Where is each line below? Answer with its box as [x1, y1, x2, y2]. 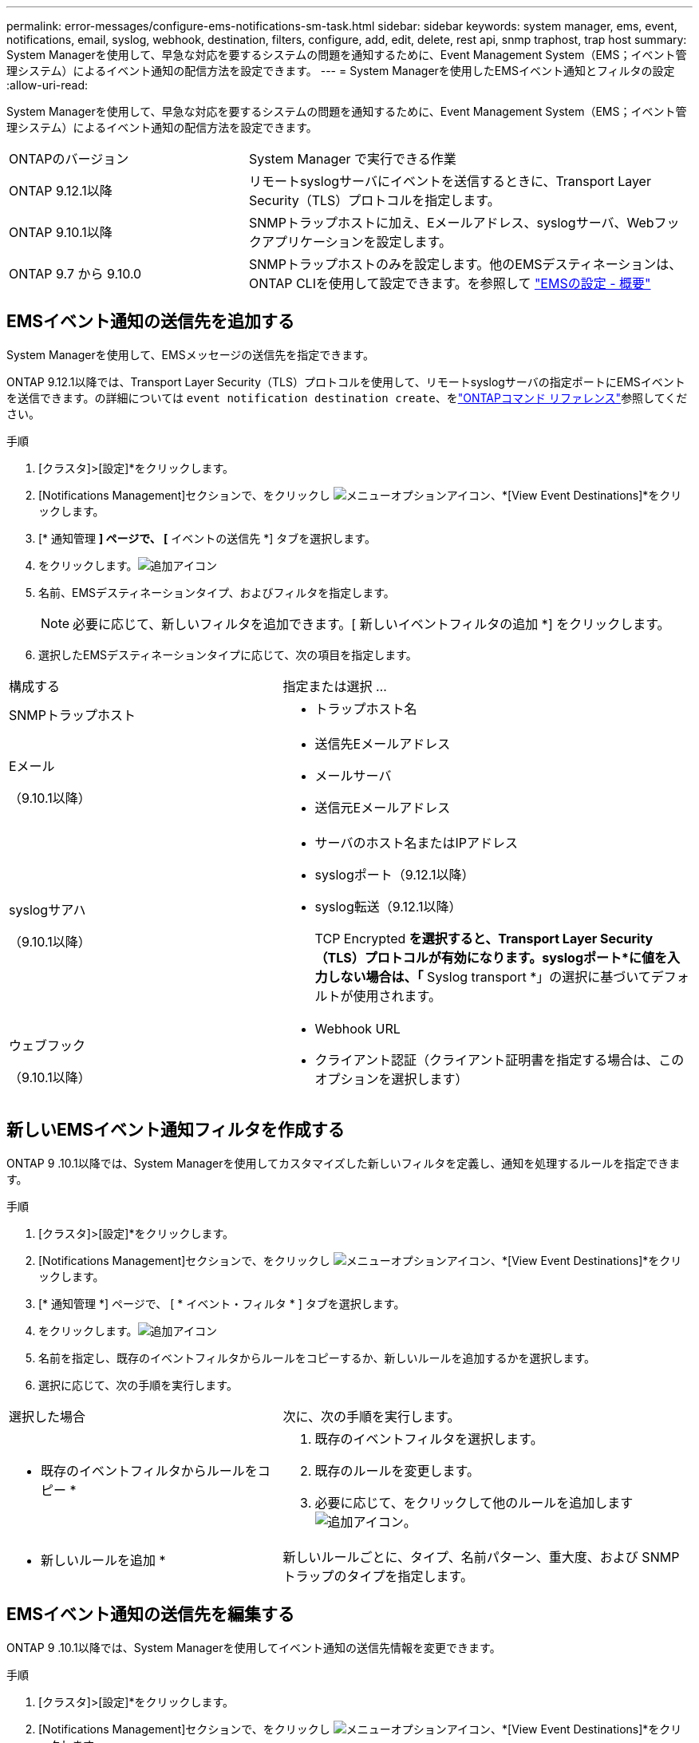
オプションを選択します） [314, 1070, 468, 1087]
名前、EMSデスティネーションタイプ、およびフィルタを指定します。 [38, 585, 395, 599]
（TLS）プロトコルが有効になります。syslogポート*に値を [314, 949, 667, 966]
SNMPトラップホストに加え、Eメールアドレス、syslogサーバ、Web [248, 215, 654, 231]
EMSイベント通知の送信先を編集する [6, 1604, 295, 1625]
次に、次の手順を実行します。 [282, 1408, 460, 1425]
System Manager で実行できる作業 [248, 151, 456, 167]
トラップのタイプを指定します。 [282, 1567, 473, 1584]
